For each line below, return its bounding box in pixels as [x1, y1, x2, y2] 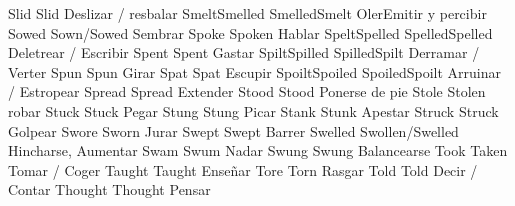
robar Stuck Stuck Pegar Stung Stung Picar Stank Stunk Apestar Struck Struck [8, 100, 499, 121]
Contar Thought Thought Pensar [8, 179, 211, 200]
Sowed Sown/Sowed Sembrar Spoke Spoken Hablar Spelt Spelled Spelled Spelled [8, 22, 493, 43]
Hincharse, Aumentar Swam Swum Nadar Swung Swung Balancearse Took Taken [8, 140, 508, 161]
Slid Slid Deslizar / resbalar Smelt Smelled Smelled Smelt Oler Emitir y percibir [8, 3, 487, 23]
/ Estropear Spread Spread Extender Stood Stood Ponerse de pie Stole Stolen [8, 81, 486, 102]
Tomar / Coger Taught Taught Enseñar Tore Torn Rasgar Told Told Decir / [8, 159, 478, 180]
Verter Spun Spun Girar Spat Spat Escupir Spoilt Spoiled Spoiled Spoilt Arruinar [8, 61, 501, 82]
